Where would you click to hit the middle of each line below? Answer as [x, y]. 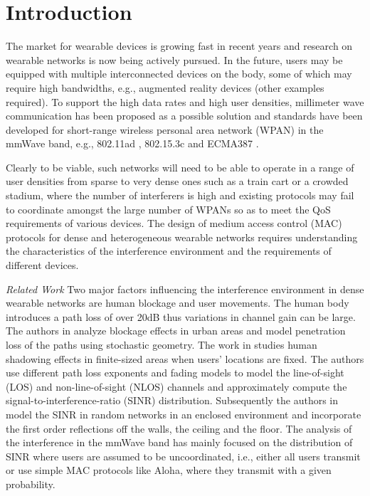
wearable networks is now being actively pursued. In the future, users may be [174, 59]
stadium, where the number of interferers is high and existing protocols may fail [180, 195]
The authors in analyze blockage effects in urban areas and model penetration [176, 331]
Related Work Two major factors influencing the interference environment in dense [185, 289]
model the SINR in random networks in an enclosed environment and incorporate [184, 414]
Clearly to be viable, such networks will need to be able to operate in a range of [180, 167]
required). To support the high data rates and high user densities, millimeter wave [185, 101]
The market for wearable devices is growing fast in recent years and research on [179, 46]
